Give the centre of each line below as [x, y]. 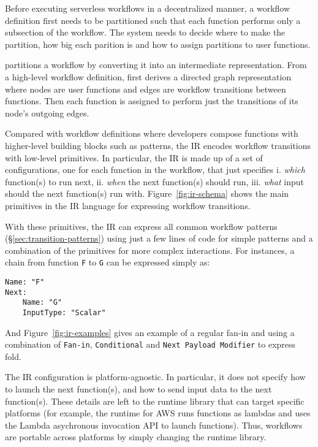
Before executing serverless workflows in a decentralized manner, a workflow [148, 8]
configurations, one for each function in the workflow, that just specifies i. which [155, 170]
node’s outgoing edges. [47, 113]
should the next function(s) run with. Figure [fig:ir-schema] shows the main [147, 193]
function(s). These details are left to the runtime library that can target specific [155, 401]
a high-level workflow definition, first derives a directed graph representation [148, 76]
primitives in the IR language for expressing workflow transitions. [128, 205]
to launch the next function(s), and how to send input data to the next [138, 389]
